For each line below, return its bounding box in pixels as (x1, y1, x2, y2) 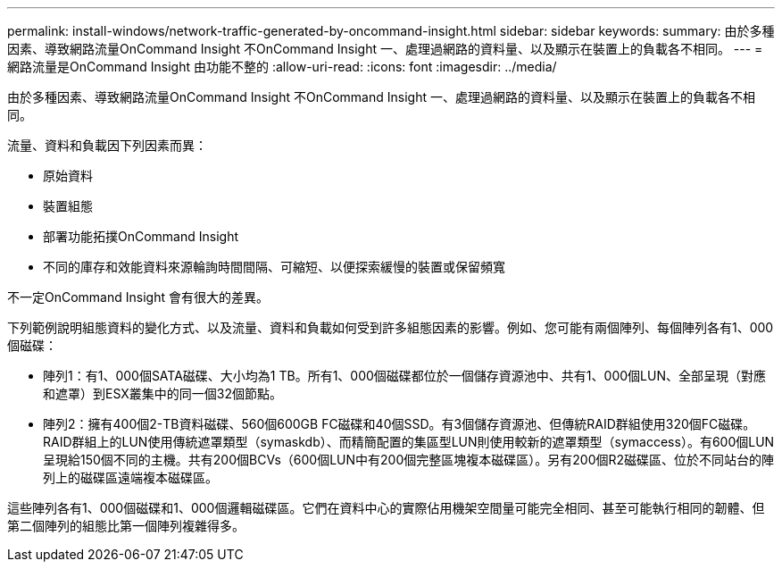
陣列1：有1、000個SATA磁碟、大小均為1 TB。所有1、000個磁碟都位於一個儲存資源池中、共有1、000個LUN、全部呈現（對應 (43, 368, 766, 383)
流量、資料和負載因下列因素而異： (7, 138, 207, 153)
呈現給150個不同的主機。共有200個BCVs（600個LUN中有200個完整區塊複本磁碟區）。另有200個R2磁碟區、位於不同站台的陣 (43, 452, 775, 467)
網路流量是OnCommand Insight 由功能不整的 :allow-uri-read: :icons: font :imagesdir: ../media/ (7, 59, 557, 74)
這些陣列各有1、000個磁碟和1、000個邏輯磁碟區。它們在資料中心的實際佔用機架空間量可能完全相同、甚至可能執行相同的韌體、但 (7, 500, 765, 515)
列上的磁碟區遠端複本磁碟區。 (43, 470, 218, 485)
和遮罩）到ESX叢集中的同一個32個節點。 (43, 386, 282, 401)
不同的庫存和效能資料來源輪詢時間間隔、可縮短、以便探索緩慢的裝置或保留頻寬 (43, 259, 505, 274)
